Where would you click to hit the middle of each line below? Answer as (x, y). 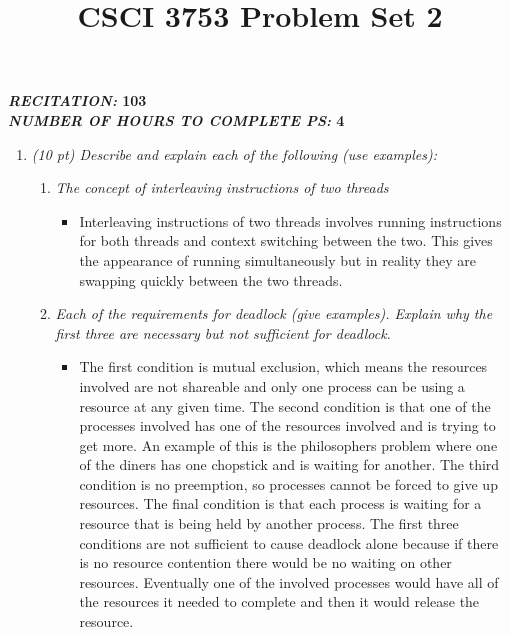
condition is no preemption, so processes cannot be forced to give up (288, 483)
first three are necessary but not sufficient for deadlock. (223, 332)
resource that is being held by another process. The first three (269, 523)
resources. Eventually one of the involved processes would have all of (289, 581)
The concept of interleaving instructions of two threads (222, 187)
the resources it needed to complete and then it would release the (279, 601)
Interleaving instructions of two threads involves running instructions (290, 220)
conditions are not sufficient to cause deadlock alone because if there (289, 542)
